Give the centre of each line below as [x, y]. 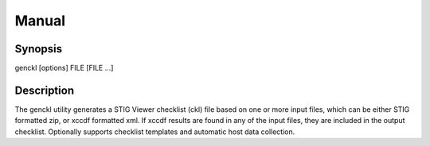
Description [45, 90]
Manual [40, 21]
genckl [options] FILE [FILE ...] [64, 68]
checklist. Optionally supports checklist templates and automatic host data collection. [155, 132]
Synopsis [39, 49]
